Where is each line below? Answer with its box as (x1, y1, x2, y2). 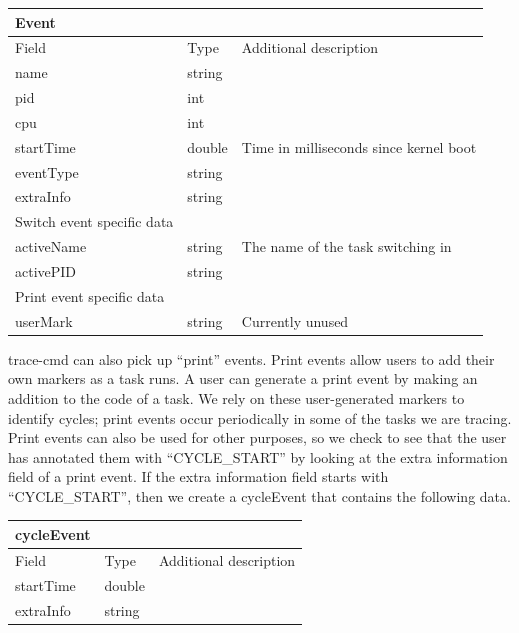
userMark (15, 310, 73, 331)
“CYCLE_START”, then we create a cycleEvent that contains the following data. (8, 485, 511, 506)
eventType (15, 161, 79, 182)
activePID (15, 260, 77, 281)
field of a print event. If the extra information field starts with (8, 466, 389, 487)
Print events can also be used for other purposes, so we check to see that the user (8, 427, 507, 448)
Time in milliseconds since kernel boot (241, 136, 477, 157)
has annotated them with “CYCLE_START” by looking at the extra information (8, 446, 508, 467)
